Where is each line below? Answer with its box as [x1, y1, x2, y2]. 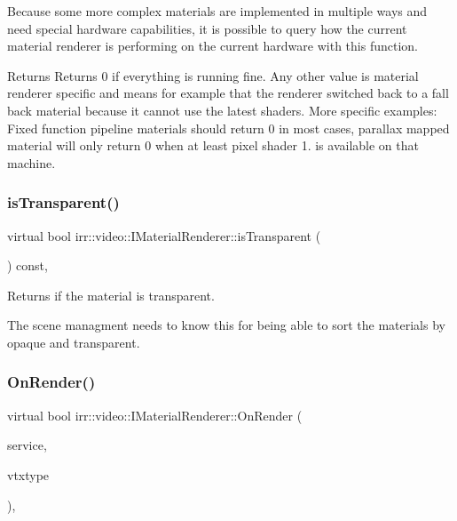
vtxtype [7, 465, 50, 484]
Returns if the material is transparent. [7, 285, 215, 304]
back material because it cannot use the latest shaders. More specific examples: [7, 100, 437, 119]
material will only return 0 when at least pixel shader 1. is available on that [7, 136, 419, 155]
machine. [7, 153, 56, 172]
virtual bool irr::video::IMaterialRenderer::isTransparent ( [7, 226, 321, 244]
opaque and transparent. [7, 333, 140, 351]
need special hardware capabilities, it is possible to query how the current [7, 19, 407, 37]
